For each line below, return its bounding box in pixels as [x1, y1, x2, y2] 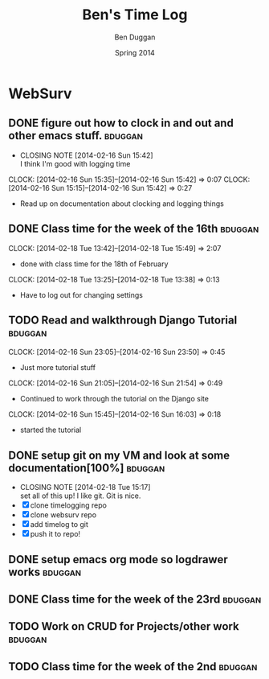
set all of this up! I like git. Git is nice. [19, 491, 141, 500]
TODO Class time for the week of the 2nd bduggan [8, 660, 258, 673]
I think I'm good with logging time [19, 158, 131, 168]
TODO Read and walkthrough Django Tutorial [8, 313, 238, 327]
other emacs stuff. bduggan [8, 129, 143, 142]
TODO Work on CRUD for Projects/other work [8, 619, 239, 633]
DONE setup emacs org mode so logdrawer [8, 553, 228, 566]
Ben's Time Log [82, 6, 188, 24]
